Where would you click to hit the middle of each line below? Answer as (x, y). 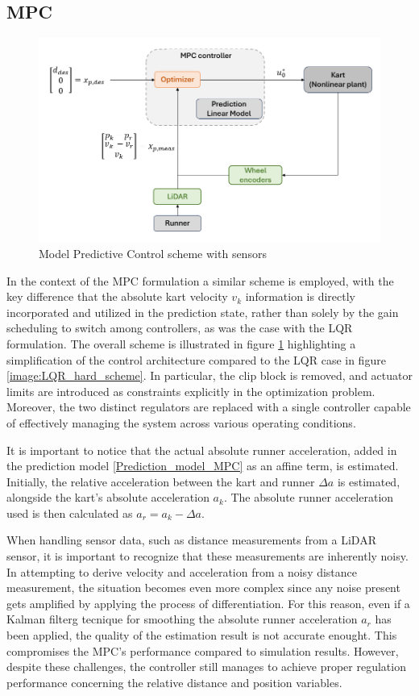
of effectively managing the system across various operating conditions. (181, 422)
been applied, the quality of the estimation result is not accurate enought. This (202, 635)
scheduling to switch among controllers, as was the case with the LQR (180, 328)
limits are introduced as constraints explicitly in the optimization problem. (191, 391)
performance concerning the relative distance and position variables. (174, 682)
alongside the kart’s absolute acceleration (108, 497)
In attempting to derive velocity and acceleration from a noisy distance (182, 571)
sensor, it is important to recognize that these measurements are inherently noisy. (207, 556)
